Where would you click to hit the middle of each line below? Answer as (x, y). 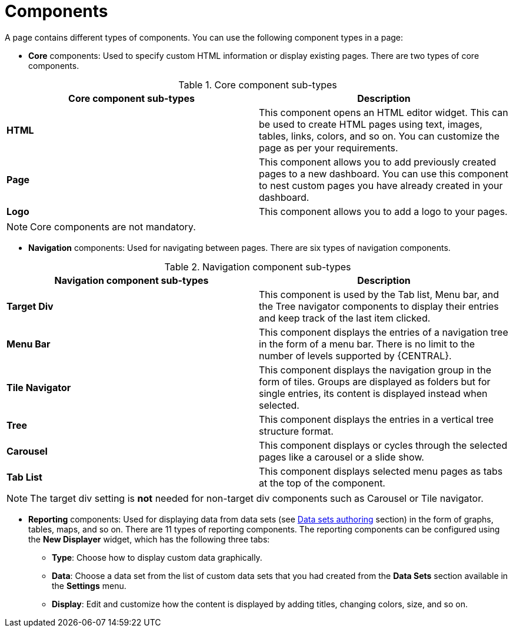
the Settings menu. (89, 585)
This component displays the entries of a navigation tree (384, 332)
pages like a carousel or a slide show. (342, 457)
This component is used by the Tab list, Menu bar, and (379, 294)
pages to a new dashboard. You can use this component (384, 173)
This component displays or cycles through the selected (383, 445)
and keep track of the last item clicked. (345, 318)
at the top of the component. (322, 483)
